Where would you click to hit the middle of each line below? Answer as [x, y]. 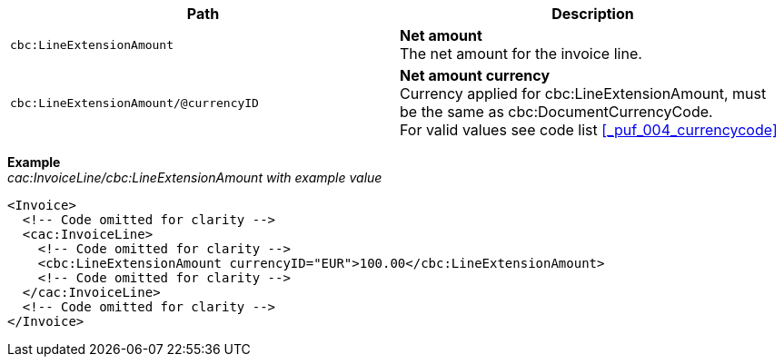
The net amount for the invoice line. [521, 54]
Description [593, 14]
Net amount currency [475, 75]
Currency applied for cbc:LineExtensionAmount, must [583, 93]
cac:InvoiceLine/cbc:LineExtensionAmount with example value [195, 177]
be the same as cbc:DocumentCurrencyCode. [556, 112]
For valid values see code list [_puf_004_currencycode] [589, 130]
